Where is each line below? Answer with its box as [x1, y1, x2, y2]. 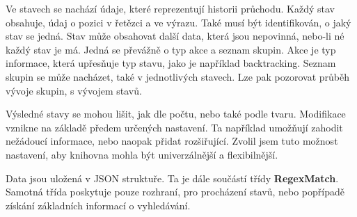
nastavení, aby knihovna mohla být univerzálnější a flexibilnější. [6, 147, 278, 161]
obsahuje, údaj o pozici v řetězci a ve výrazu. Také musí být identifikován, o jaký [6, 15, 351, 29]
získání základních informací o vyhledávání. [6, 198, 191, 212]
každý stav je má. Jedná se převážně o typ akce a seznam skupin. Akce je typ [6, 42, 336, 56]
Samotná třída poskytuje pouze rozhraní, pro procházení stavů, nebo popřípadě [6, 184, 344, 199]
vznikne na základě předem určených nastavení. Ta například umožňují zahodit [6, 120, 343, 134]
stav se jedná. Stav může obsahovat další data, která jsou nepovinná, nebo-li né [6, 29, 344, 43]
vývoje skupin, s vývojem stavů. [6, 83, 142, 97]
